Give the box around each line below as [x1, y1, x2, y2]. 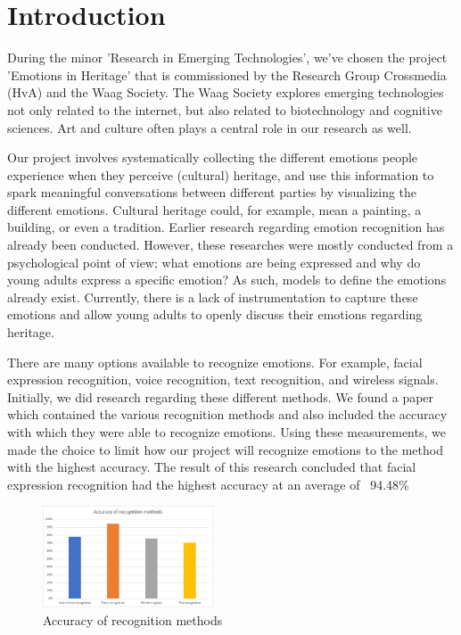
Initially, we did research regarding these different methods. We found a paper [7, 387, 434, 406]
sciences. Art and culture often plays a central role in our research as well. [7, 118, 412, 136]
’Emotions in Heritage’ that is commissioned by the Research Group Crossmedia [7, 65, 447, 84]
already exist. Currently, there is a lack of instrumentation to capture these [7, 287, 418, 306]
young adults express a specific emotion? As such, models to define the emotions [7, 270, 447, 289]
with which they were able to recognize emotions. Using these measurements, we [7, 423, 446, 441]
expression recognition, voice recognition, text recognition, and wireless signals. [7, 370, 439, 389]
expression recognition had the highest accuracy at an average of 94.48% [7, 474, 409, 493]
